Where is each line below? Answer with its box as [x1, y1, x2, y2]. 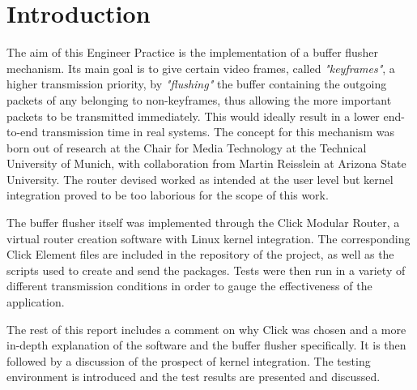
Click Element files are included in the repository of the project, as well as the [6, 246, 394, 263]
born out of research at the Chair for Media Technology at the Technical [6, 139, 367, 156]
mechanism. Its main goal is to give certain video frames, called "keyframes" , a [6, 59, 395, 76]
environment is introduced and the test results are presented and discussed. [6, 368, 381, 385]
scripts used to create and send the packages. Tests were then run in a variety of [6, 261, 406, 278]
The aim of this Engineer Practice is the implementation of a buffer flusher [6, 44, 378, 61]
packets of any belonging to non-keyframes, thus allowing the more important [6, 91, 392, 108]
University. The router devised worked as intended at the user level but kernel [6, 170, 394, 187]
